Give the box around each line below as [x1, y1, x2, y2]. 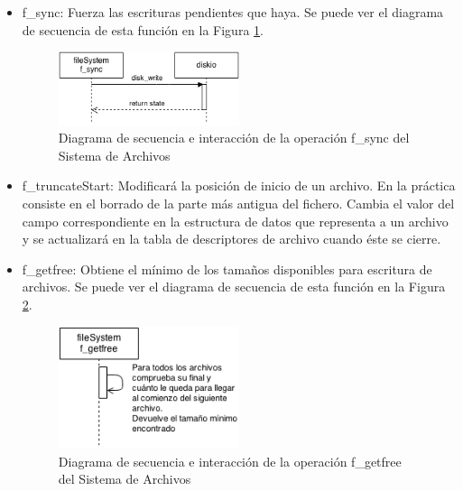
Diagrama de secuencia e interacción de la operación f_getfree [58, 451, 402, 470]
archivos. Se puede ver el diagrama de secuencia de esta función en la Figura [22, 277, 446, 296]
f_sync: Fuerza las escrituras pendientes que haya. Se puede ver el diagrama [22, 3, 444, 21]
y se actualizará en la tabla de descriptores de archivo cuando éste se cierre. [22, 229, 441, 248]
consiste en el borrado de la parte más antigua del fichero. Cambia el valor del [22, 194, 455, 212]
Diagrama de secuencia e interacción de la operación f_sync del [58, 128, 410, 147]
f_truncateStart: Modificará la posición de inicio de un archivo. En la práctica [22, 176, 456, 195]
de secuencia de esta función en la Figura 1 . [22, 20, 264, 39]
